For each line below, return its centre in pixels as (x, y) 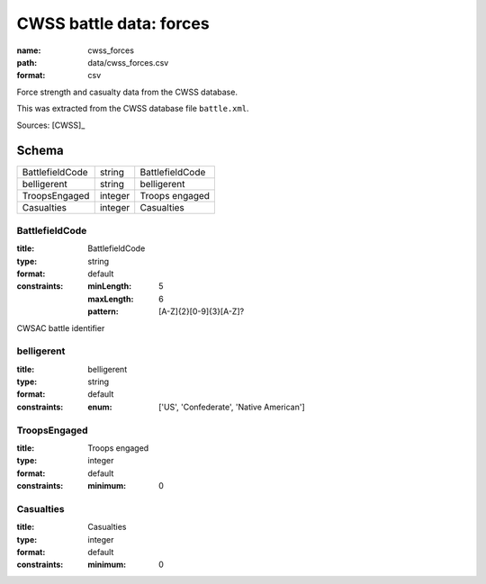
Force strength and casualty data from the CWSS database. (127, 92)
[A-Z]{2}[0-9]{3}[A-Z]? (202, 311)
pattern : (103, 311)
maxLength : (111, 299)
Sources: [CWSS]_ (51, 125)
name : (29, 50)
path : (27, 62)
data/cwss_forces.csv (128, 62)
